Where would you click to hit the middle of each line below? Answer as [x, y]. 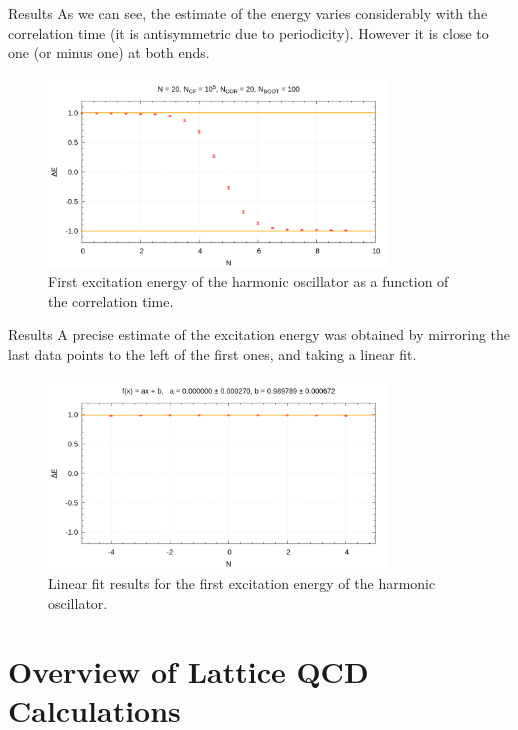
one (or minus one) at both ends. [109, 52]
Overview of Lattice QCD [188, 671]
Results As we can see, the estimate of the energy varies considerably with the [248, 13]
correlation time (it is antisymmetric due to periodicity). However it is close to [248, 32]
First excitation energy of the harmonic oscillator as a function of [248, 281]
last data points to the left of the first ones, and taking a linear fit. [212, 353]
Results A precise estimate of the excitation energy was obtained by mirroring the [259, 334]
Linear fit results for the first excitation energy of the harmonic [242, 582]
